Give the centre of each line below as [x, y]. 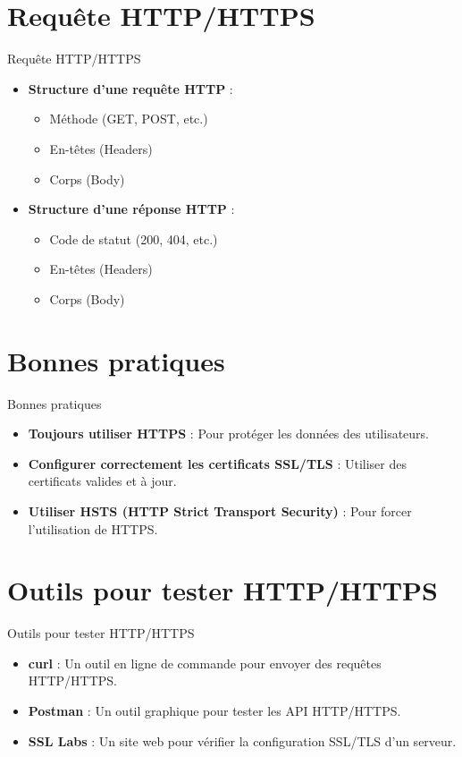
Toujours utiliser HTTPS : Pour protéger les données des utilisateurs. [228, 434]
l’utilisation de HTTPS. [93, 528]
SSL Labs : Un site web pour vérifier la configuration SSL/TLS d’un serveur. [242, 740]
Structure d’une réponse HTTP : [131, 209]
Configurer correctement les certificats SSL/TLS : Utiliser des [218, 463]
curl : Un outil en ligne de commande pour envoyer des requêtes [205, 663]
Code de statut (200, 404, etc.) [134, 238]
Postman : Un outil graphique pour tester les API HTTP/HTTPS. [214, 711]
